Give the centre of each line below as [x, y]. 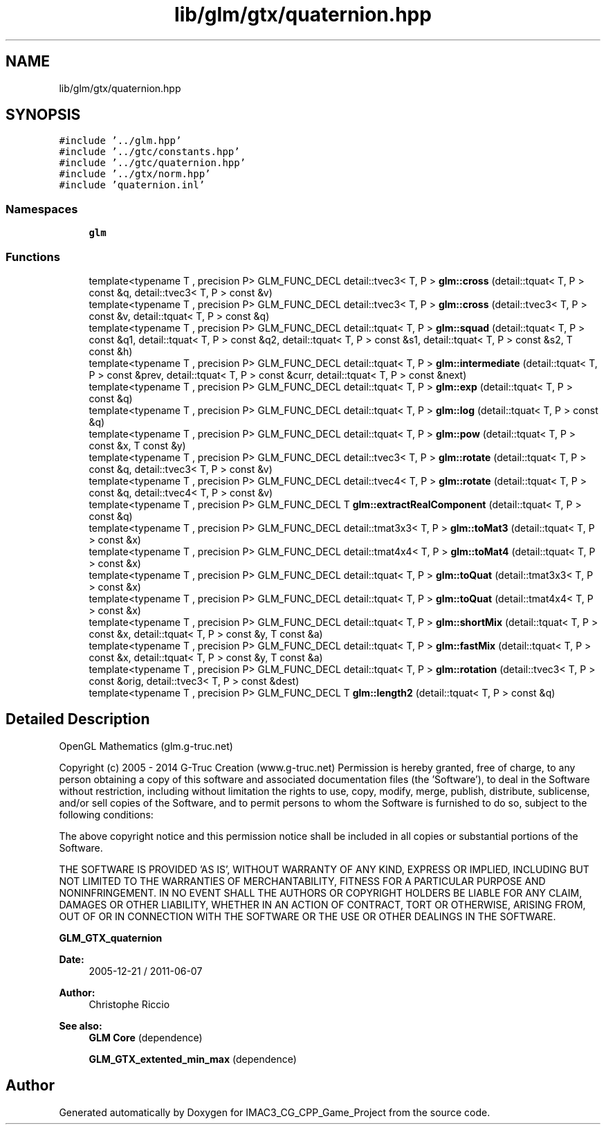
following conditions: [106, 814]
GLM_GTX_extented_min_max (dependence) [193, 1059]
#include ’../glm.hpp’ [120, 141]
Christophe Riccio [129, 1004]
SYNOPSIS [43, 115]
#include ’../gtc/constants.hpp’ [149, 152]
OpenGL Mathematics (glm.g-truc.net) [146, 746]
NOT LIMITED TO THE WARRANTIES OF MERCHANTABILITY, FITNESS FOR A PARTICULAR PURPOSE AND [302, 881]
